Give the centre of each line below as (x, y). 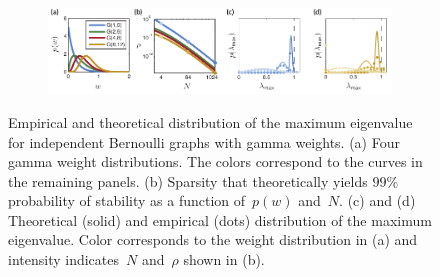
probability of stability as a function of (127, 200)
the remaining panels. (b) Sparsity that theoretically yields (188, 180)
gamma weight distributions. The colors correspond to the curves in (215, 161)
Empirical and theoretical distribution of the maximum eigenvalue (210, 121)
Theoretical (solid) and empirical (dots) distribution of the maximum (220, 219)
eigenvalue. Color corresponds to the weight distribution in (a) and (213, 239)
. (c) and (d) (377, 200)
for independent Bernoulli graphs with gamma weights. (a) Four (204, 141)
